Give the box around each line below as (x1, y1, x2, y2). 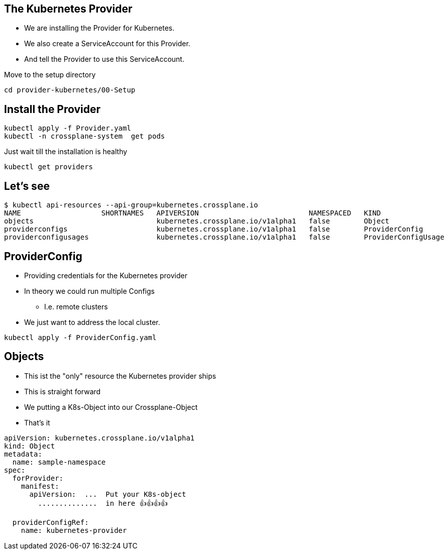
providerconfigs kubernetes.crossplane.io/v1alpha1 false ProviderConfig (4, 225, 423, 234)
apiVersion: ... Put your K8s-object (29, 490, 186, 498)
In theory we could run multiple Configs (24, 286, 155, 295)
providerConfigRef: (12, 518, 89, 526)
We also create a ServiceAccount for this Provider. (24, 39, 190, 48)
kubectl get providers (4, 163, 93, 171)
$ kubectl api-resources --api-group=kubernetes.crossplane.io (4, 201, 258, 209)
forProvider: (12, 474, 64, 482)
